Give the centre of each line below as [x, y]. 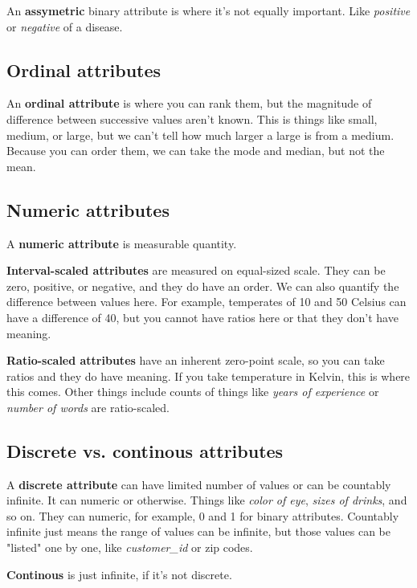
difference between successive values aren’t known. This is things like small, [192, 118]
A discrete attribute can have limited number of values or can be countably [199, 484]
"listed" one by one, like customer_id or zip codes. [130, 547]
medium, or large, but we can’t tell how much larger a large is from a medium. [200, 135]
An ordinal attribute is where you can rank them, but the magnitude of [189, 103]
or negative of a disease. [65, 26]
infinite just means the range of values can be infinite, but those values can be [198, 531]
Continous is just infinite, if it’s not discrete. [119, 574]
